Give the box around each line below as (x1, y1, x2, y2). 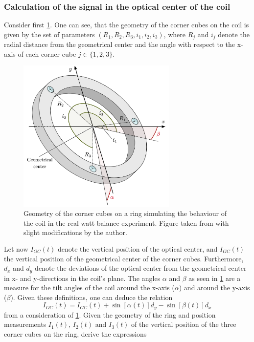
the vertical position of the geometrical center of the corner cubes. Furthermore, (4, 253, 244, 263)
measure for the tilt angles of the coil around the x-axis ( (4, 282, 175, 293)
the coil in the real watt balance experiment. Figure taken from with (23, 217, 229, 228)
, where (163, 29, 185, 39)
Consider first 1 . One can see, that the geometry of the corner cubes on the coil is (4, 20, 249, 30)
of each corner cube (18, 48, 76, 59)
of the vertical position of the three (131, 319, 236, 329)
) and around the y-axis (179, 282, 250, 293)
